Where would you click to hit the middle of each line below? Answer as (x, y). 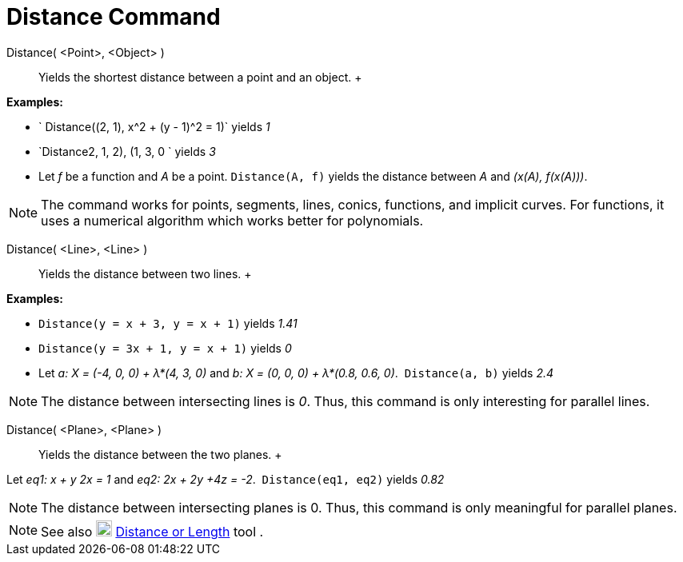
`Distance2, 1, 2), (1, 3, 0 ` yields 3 (127, 151)
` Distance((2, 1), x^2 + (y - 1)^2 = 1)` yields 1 (154, 126)
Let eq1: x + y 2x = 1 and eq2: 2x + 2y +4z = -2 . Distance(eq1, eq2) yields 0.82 (226, 479)
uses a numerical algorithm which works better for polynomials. (232, 220)
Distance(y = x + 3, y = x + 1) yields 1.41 (168, 323)
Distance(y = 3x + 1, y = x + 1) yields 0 (165, 348)
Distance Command (114, 17)
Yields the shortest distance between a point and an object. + (200, 77)
